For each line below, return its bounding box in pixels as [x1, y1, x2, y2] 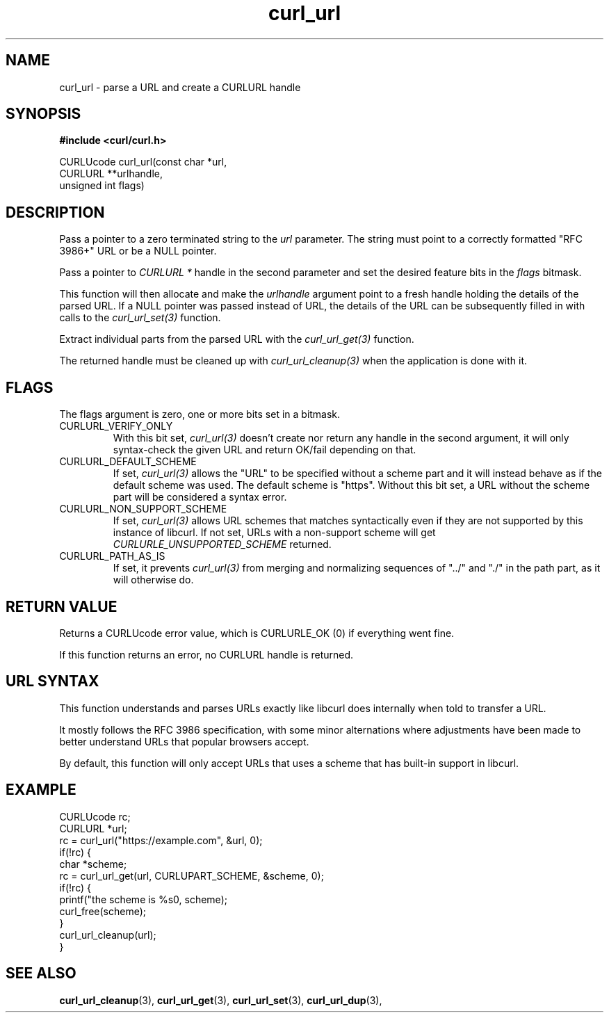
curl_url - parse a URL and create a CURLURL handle [59, 81, 301, 93]
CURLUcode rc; [59, 810, 131, 823]
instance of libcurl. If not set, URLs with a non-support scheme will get [113, 526, 436, 539]
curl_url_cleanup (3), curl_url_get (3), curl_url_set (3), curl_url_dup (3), [59, 994, 382, 1006]
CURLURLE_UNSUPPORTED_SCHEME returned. [113, 538, 332, 551]
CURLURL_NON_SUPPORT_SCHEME [59, 503, 227, 515]
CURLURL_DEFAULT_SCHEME [59, 455, 197, 468]
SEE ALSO [6, 964, 76, 983]
